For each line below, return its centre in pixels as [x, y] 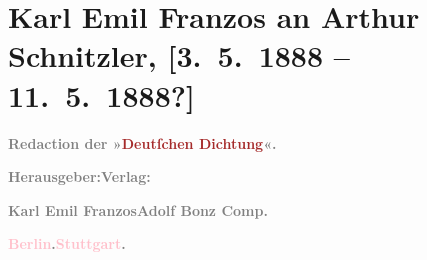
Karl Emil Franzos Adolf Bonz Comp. [138, 209]
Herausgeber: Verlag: [79, 176]
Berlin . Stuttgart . [67, 243]
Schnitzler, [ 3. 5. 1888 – [179, 55]
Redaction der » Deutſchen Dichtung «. [142, 142]
